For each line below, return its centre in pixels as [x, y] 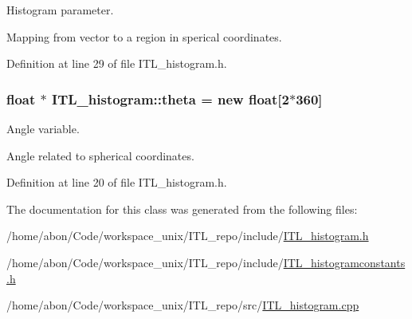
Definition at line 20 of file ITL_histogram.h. [117, 182]
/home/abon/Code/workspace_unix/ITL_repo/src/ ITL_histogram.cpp [183, 305]
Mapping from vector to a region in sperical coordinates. [144, 36]
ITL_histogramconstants [344, 262]
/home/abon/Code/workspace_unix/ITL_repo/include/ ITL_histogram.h [188, 236]
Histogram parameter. [60, 10]
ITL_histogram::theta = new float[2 [171, 98]
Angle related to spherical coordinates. [100, 155]
